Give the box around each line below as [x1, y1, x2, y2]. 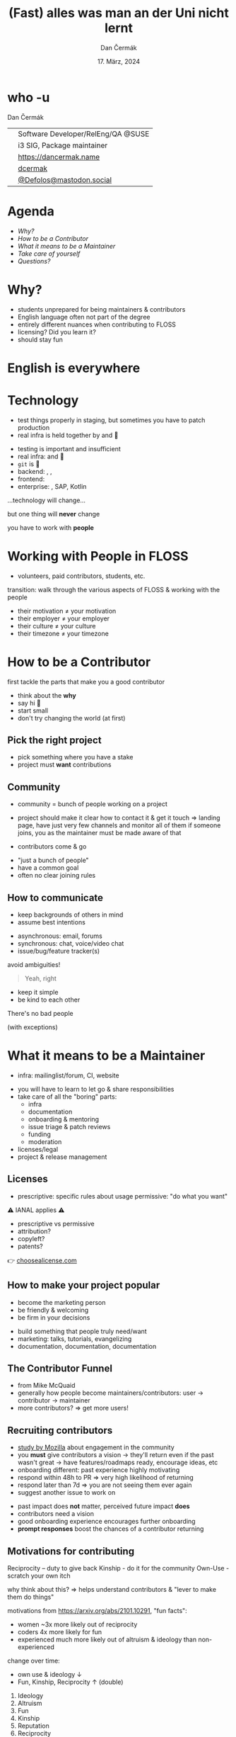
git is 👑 [17, 459, 40, 468]
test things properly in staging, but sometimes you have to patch [17, 416, 206, 424]
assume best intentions [17, 918, 86, 926]
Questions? [17, 256, 51, 265]
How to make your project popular [7, 1279, 160, 1291]
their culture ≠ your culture [17, 621, 96, 630]
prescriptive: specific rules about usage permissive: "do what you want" [17, 1192, 228, 1200]
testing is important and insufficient [17, 444, 122, 453]
